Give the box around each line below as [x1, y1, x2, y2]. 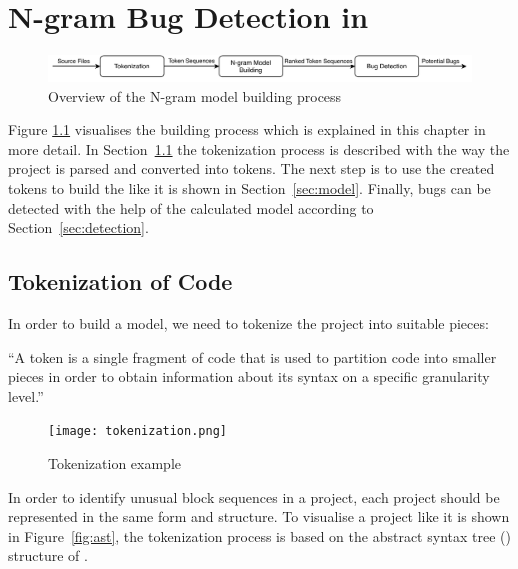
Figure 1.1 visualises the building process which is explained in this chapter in [8, 119, 486, 140]
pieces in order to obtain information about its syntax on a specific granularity [8, 366, 490, 387]
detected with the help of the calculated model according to [8, 197, 374, 218]
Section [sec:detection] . [8, 217, 149, 238]
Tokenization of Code [8, 266, 233, 297]
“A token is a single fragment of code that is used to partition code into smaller [8, 346, 497, 367]
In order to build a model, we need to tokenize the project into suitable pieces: [8, 312, 489, 333]
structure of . [8, 545, 88, 566]
